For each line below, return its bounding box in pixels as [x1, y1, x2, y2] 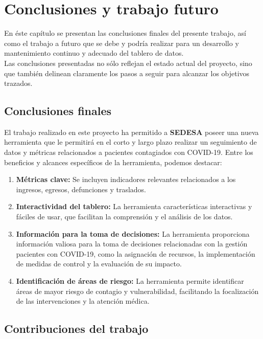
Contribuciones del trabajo [4, 321, 149, 336]
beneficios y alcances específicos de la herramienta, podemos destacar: [4, 156, 222, 167]
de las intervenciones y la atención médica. [16, 296, 150, 306]
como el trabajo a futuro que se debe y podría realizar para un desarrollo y [4, 37, 239, 48]
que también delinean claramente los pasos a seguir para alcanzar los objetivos [4, 67, 250, 78]
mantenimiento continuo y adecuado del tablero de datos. [4, 48, 184, 58]
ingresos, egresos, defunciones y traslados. [16, 184, 146, 194]
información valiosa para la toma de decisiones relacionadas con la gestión [16, 238, 248, 249]
